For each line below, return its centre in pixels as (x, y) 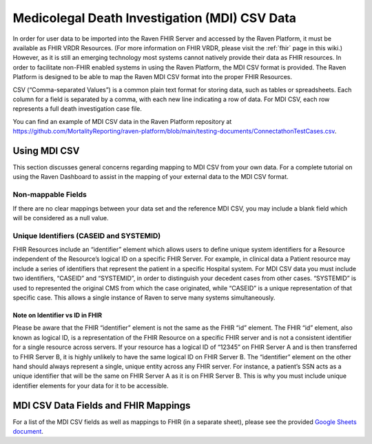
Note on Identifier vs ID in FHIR (58, 315)
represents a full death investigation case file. (77, 109)
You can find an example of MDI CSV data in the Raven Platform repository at (122, 121)
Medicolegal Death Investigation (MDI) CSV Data (154, 18)
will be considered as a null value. (61, 218)
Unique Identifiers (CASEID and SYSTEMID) (87, 235)
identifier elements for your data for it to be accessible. (91, 385)
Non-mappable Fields (50, 195)
